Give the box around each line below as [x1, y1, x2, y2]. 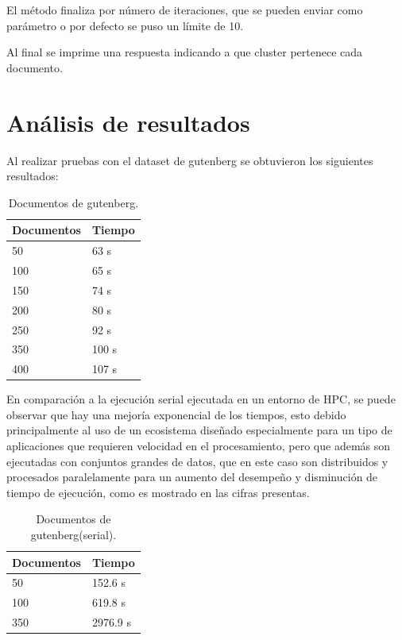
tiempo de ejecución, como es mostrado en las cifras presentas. [6, 484, 310, 500]
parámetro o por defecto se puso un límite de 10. [6, 17, 244, 33]
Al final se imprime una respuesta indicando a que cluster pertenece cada [6, 44, 363, 60]
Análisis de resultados [6, 106, 250, 138]
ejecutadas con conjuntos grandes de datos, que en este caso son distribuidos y [6, 453, 388, 469]
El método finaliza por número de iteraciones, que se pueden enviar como [6, 2, 363, 17]
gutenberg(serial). [30, 526, 117, 543]
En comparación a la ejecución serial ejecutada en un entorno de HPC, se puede [6, 391, 396, 407]
